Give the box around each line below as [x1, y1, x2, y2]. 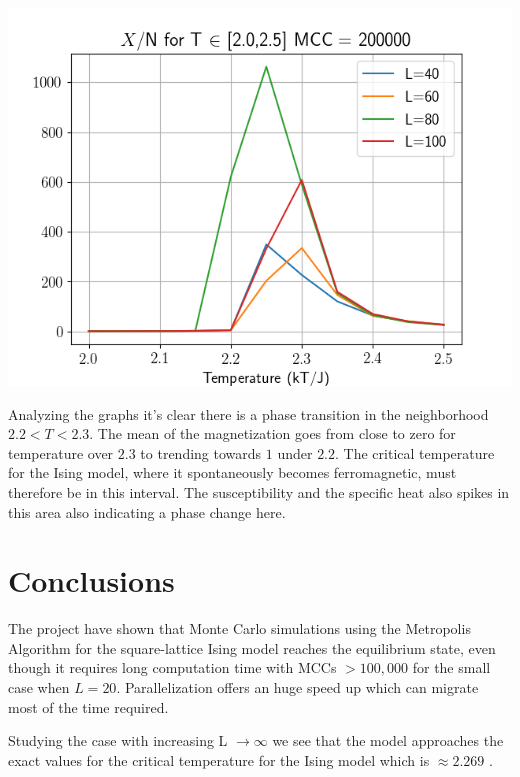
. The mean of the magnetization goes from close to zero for [89, 423, 456, 444]
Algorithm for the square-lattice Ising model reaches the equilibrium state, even [8, 637, 496, 658]
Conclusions [8, 560, 175, 601]
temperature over [8, 442, 114, 463]
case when [8, 677, 70, 698]
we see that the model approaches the [272, 730, 504, 751]
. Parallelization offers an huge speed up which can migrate [116, 677, 479, 698]
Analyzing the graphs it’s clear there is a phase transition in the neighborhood [8, 403, 489, 424]
